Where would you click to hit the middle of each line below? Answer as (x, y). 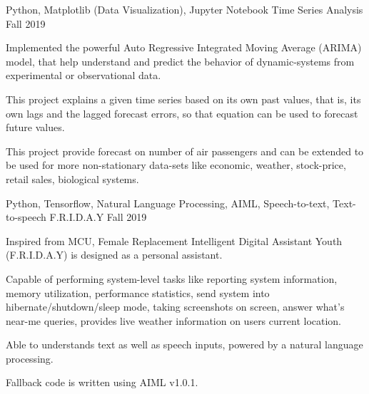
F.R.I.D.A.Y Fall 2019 (98, 217)
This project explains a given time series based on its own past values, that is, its (183, 99)
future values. (35, 127)
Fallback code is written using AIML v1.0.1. (102, 382)
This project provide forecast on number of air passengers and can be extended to (185, 151)
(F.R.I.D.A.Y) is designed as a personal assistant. (114, 255)
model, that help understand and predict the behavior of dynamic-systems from (180, 61)
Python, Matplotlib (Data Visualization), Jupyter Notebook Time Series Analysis (184, 9)
